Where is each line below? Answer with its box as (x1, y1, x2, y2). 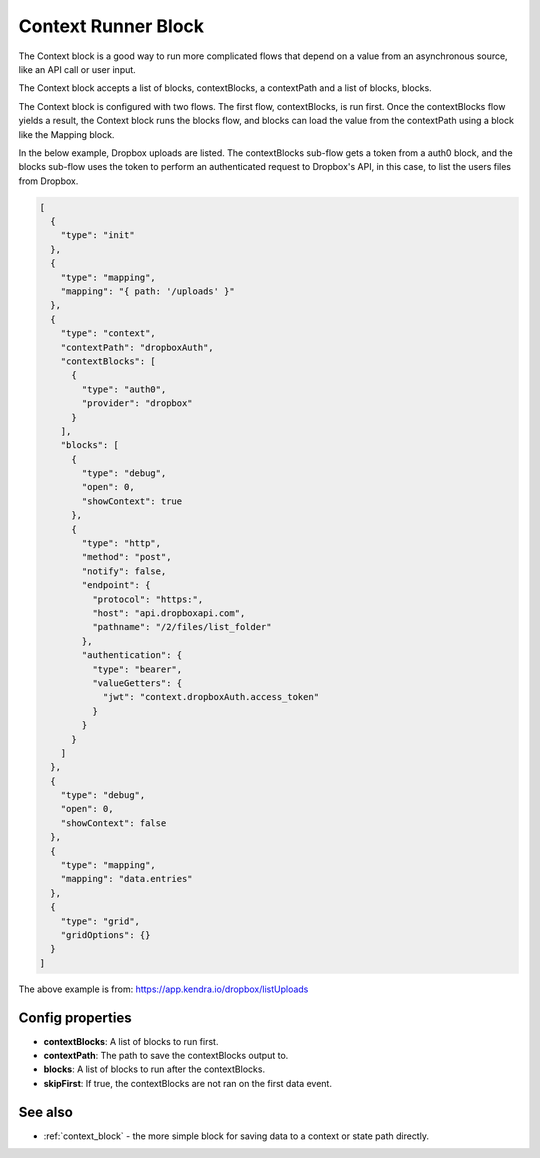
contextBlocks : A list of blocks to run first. (43, 1035, 219, 1047)
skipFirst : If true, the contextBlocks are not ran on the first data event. (43, 1077, 332, 1089)
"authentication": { (81, 650, 183, 661)
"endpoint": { (81, 580, 151, 591)
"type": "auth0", (81, 383, 167, 395)
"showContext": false (60, 817, 167, 829)
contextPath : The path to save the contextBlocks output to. (43, 1050, 289, 1062)
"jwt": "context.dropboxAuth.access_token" (102, 691, 320, 703)
